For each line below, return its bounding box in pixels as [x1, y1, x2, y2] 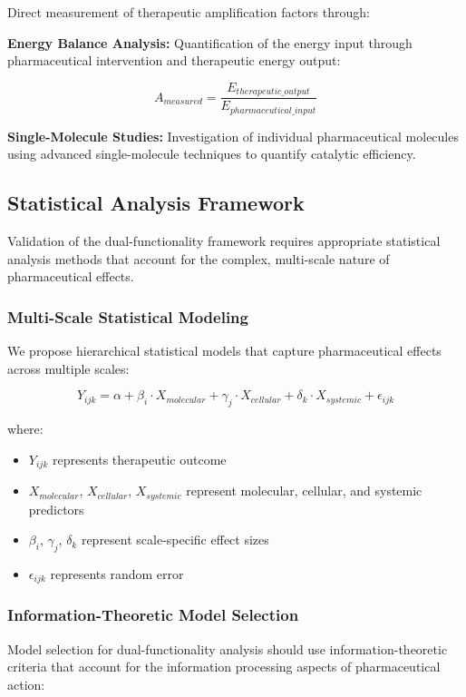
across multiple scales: [7, 358, 130, 378]
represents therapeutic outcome [52, 449, 227, 468]
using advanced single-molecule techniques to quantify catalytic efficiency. [7, 144, 416, 163]
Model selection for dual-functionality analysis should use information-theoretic [7, 639, 448, 658]
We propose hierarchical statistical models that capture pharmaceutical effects [7, 341, 442, 360]
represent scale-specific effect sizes [81, 530, 269, 549]
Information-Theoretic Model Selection [7, 604, 299, 626]
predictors [28, 499, 84, 518]
